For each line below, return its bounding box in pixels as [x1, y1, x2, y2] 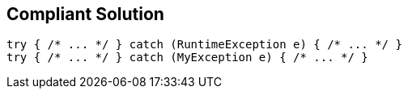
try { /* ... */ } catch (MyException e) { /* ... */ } [6, 51, 368, 64]
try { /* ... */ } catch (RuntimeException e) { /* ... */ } [6, 38, 402, 52]
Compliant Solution [6, 4, 164, 24]
